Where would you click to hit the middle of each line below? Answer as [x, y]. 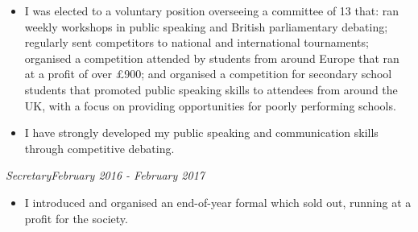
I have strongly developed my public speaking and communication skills [201, 133]
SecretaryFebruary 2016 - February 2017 [105, 175]
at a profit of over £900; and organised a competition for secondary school [208, 74]
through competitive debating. [99, 148]
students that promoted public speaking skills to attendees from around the [211, 89]
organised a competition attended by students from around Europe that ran [212, 58]
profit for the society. [76, 218]
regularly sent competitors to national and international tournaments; [197, 42]
